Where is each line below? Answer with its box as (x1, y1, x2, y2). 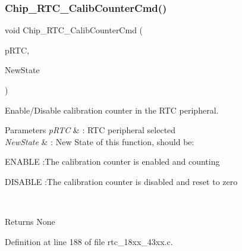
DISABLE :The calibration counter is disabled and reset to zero (5, 175, 238, 187)
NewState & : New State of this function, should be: (5, 135, 194, 148)
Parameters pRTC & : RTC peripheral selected (5, 124, 176, 136)
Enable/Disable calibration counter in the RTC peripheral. (5, 103, 219, 116)
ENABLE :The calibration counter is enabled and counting (5, 155, 220, 168)
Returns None (5, 215, 55, 228)
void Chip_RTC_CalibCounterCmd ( (5, 24, 143, 36)
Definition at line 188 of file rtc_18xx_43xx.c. (5, 235, 173, 247)
